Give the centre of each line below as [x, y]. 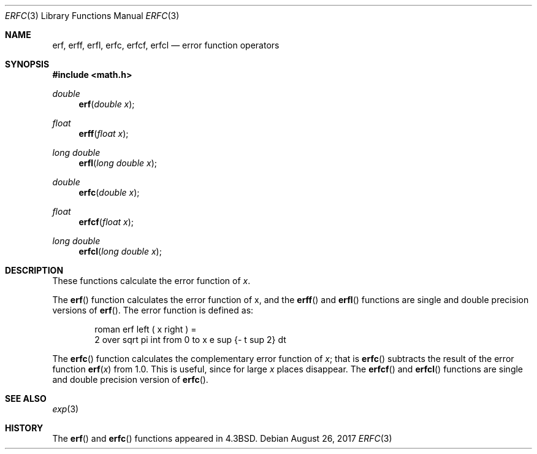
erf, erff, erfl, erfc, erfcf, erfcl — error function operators [166, 45]
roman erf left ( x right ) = [146, 329]
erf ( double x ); [107, 104]
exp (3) [66, 409]
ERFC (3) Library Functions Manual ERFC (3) [92, 16]
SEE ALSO [26, 398]
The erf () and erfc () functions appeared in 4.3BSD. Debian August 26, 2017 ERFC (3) [222, 438]
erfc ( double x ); [109, 192]
